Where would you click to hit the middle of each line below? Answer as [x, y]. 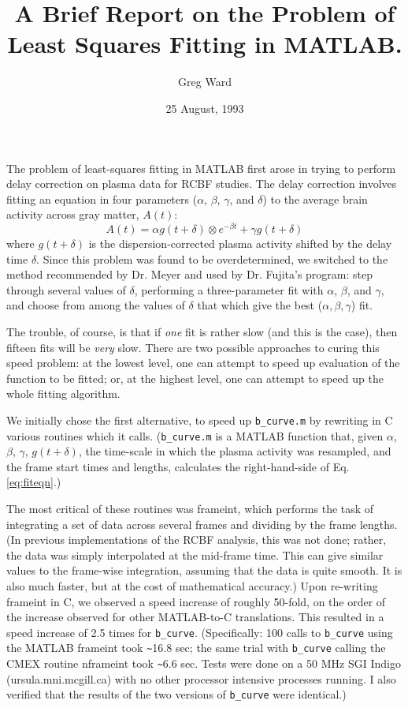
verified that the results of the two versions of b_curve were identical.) [176, 694]
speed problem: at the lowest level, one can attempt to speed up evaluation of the [203, 363]
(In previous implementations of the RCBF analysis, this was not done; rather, [197, 539]
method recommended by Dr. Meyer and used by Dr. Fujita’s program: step [190, 274]
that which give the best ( [260, 305]
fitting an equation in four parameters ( [102, 199]
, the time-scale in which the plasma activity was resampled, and [235, 451]
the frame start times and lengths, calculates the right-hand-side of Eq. [178, 466]
